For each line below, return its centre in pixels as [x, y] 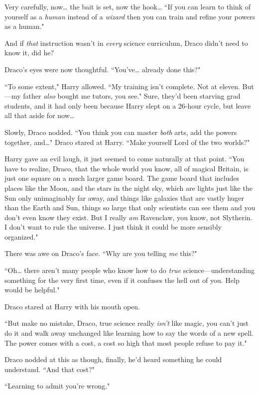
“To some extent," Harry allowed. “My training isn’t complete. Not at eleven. [122, 86]
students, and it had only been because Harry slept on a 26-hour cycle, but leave [128, 105]
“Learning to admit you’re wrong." [57, 386]
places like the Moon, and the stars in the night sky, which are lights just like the [129, 188]
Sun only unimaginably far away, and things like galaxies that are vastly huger [125, 197]
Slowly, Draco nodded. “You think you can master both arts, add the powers [121, 132]
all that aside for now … [40, 115]
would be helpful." [32, 290]
